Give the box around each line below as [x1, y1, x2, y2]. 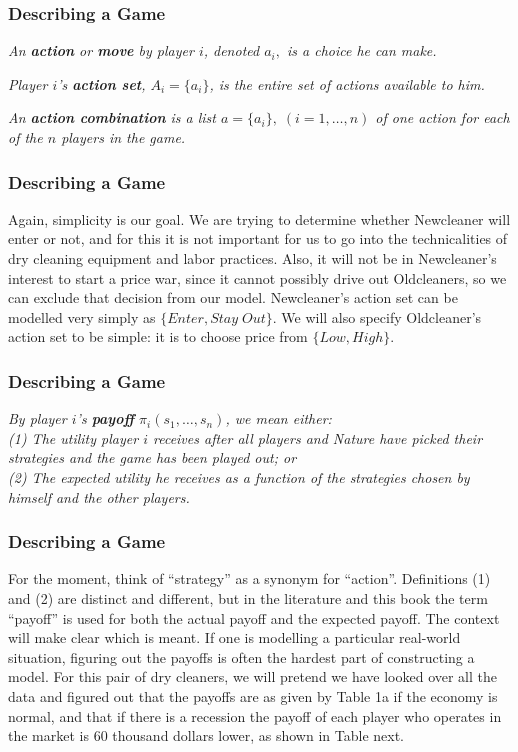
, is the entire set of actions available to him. [209, 73, 485, 94]
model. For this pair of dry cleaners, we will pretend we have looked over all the [8, 666, 498, 687]
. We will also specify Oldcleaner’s [272, 306, 482, 327]
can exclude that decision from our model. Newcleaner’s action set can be [8, 287, 458, 308]
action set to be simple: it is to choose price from [8, 326, 308, 347]
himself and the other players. [8, 486, 190, 507]
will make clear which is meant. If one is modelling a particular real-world [8, 627, 461, 648]
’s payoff [76, 408, 135, 429]
